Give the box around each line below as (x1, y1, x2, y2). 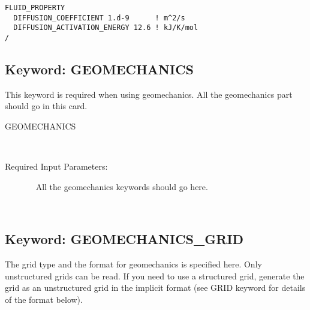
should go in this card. (5, 100, 88, 112)
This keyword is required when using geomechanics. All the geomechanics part (5, 88, 293, 100)
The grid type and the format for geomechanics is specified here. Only (5, 258, 262, 270)
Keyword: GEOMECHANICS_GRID (5, 230, 244, 248)
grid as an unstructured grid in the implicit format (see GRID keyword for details (5, 281, 306, 294)
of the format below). (5, 293, 83, 305)
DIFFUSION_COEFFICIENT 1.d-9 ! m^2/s (13, 13, 185, 22)
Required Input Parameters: (5, 160, 108, 173)
